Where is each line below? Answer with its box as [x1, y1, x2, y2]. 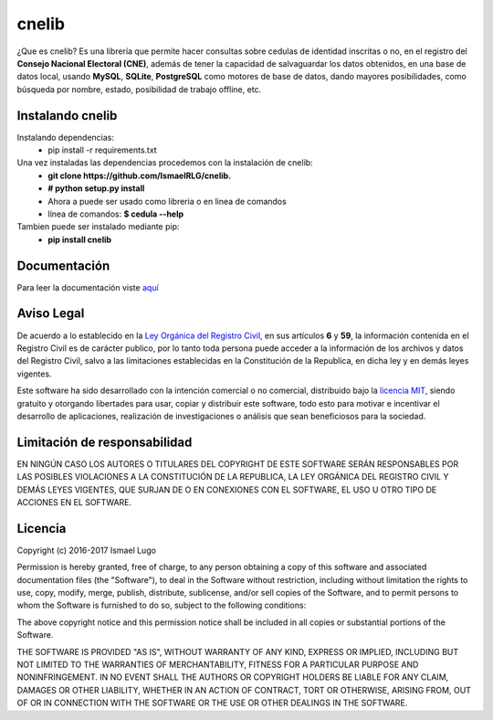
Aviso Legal [16, 306, 85, 322]
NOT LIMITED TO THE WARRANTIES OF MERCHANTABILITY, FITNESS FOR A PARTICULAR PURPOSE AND [16, 659, 419, 671]
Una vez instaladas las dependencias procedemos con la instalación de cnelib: [16, 157, 314, 168]
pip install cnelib [47, 234, 112, 245]
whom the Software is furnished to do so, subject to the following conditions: [16, 599, 307, 611]
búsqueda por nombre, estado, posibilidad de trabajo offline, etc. [16, 83, 262, 95]
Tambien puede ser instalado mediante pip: [16, 221, 180, 232]
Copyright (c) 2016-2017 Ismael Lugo [16, 545, 157, 556]
